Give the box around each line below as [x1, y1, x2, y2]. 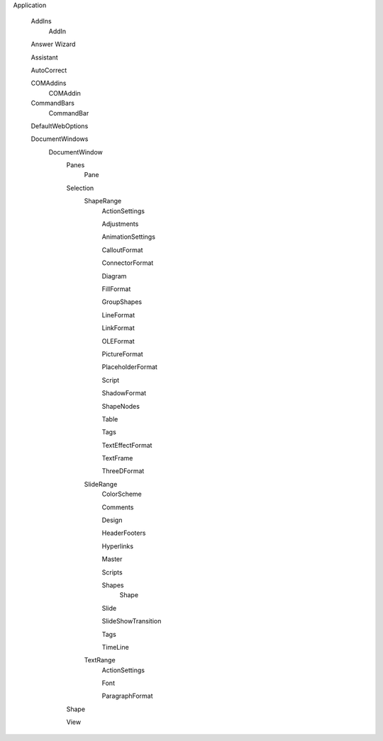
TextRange [84, 656, 116, 664]
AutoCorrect [30, 66, 67, 74]
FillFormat [101, 284, 131, 293]
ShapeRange [84, 197, 122, 205]
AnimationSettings [101, 232, 156, 241]
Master [101, 555, 123, 563]
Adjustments [101, 220, 139, 228]
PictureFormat [101, 349, 143, 358]
